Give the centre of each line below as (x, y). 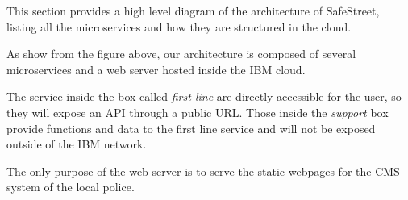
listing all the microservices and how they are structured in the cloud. (179, 26)
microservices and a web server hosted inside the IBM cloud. (156, 69)
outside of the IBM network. (77, 144)
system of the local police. (71, 187)
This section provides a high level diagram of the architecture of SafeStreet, (193, 10)
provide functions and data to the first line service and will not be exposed (191, 128)
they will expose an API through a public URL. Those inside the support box (198, 112)
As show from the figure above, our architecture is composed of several (181, 54)
